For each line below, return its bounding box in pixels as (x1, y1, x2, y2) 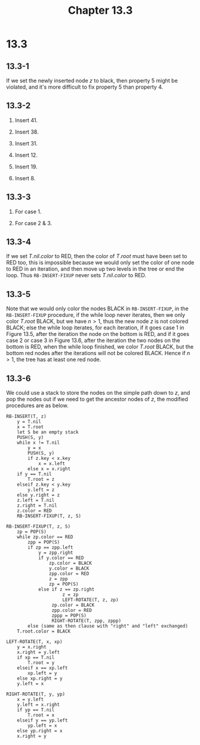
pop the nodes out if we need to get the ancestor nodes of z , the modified (6, 396, 188, 403)
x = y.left (17, 696, 44, 702)
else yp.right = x (17, 728, 63, 734)
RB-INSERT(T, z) (6, 414, 47, 420)
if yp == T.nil (17, 707, 55, 713)
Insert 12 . (14, 151, 38, 159)
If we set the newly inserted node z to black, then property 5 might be (6, 77, 178, 84)
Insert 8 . (14, 174, 36, 181)
